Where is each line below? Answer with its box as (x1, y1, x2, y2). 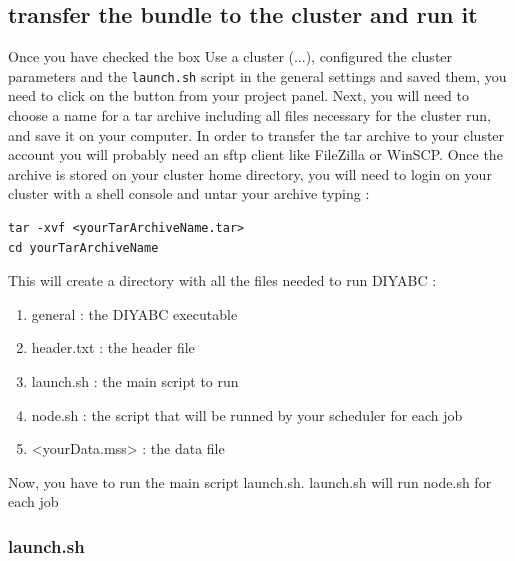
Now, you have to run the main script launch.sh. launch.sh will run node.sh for (8, 471, 492, 492)
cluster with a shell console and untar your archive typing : (8, 183, 370, 204)
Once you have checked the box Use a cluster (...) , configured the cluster (8, 46, 453, 67)
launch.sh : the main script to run (31, 370, 239, 391)
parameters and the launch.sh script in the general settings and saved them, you (8, 65, 507, 86)
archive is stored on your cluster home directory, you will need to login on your (8, 163, 492, 184)
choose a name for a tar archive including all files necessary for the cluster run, (8, 105, 491, 126)
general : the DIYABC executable (31, 303, 238, 324)
